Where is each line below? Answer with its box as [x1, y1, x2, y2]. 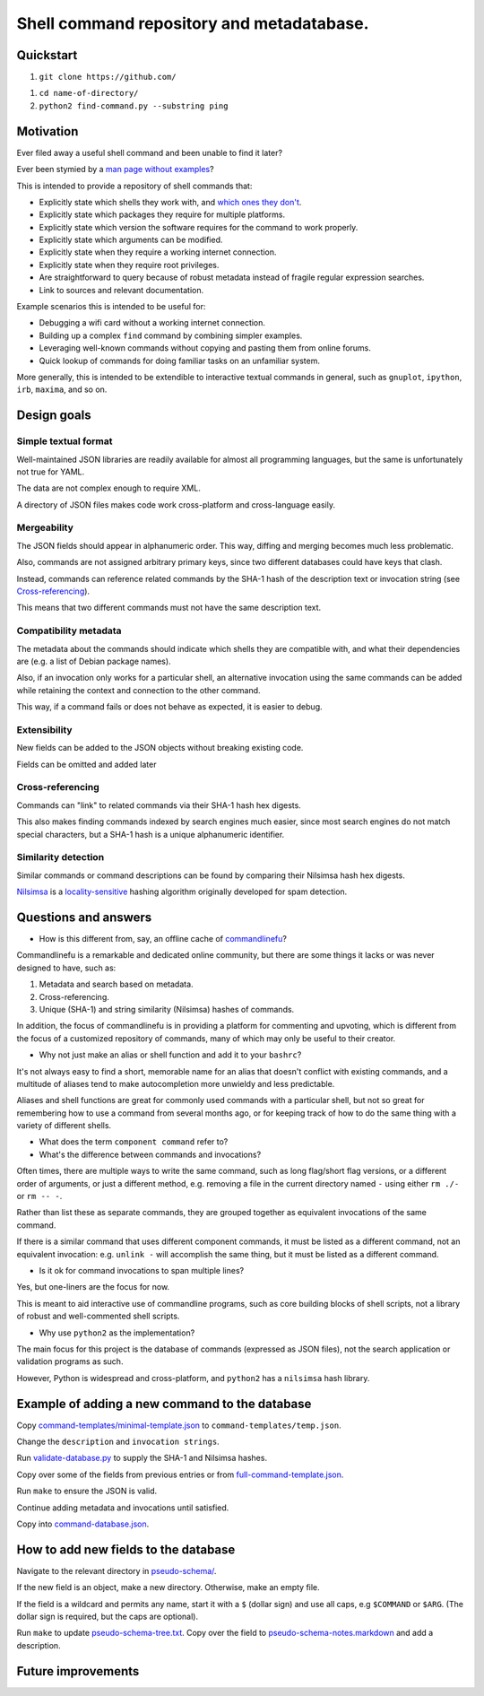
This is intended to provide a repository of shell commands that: [16, 180, 253, 191]
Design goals [16, 408, 91, 423]
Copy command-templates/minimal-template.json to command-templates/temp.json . [16, 1420, 341, 1431]
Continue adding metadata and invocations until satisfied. [16, 1502, 229, 1513]
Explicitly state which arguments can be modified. [39, 234, 223, 246]
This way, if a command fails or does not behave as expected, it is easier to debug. [16, 701, 323, 712]
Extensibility [16, 723, 73, 735]
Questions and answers [16, 909, 152, 925]
